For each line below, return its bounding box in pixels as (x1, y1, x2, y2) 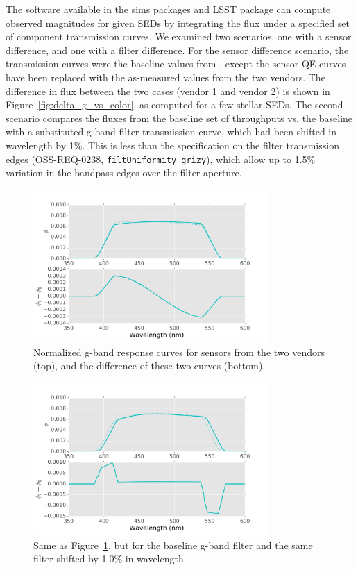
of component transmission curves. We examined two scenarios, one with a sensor (6, 29, 352, 44)
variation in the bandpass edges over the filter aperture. (6, 165, 242, 180)
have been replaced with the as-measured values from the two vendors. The (6, 69, 325, 84)
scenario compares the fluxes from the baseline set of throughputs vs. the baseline (6, 110, 353, 125)
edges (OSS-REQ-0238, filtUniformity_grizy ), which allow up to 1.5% (6, 151, 316, 166)
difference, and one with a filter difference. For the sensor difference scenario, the (6, 42, 349, 57)
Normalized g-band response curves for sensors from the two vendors (33, 344, 325, 359)
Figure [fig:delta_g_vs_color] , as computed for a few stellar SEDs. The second (6, 97, 343, 112)
